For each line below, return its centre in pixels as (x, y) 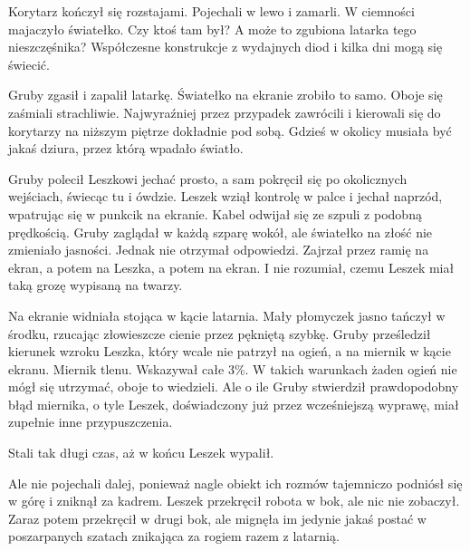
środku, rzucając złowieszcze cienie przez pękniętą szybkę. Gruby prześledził (220, 333)
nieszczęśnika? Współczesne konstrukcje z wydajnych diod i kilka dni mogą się (225, 47)
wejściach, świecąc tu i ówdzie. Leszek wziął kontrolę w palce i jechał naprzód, (225, 196)
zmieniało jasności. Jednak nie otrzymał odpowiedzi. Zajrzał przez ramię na (219, 250)
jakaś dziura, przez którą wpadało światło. (126, 148)
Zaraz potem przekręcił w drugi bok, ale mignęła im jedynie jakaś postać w (217, 518)
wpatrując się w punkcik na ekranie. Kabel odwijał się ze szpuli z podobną (215, 213)
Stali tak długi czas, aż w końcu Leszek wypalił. (141, 453)
